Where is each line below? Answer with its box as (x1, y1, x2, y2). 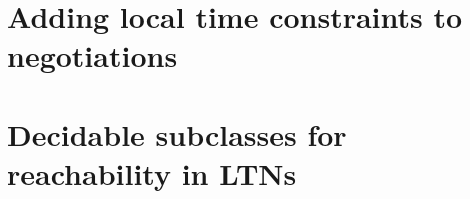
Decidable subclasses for (7, 113, 347, 154)
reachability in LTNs (7, 152, 297, 193)
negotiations (7, 35, 178, 76)
